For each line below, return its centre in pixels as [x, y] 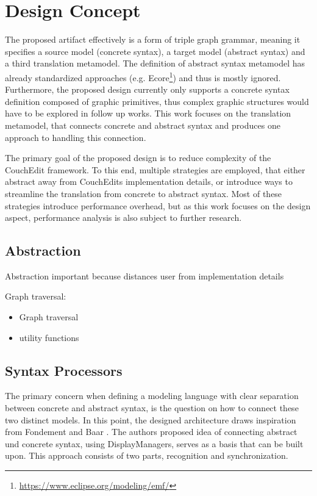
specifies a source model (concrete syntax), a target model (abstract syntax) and [155, 51]
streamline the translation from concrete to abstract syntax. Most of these [144, 193]
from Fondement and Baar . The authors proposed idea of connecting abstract [151, 432]
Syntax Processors [64, 370]
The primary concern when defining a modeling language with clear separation [152, 396]
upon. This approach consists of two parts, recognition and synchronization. [147, 455]
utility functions [49, 337]
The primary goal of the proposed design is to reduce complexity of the [138, 158]
